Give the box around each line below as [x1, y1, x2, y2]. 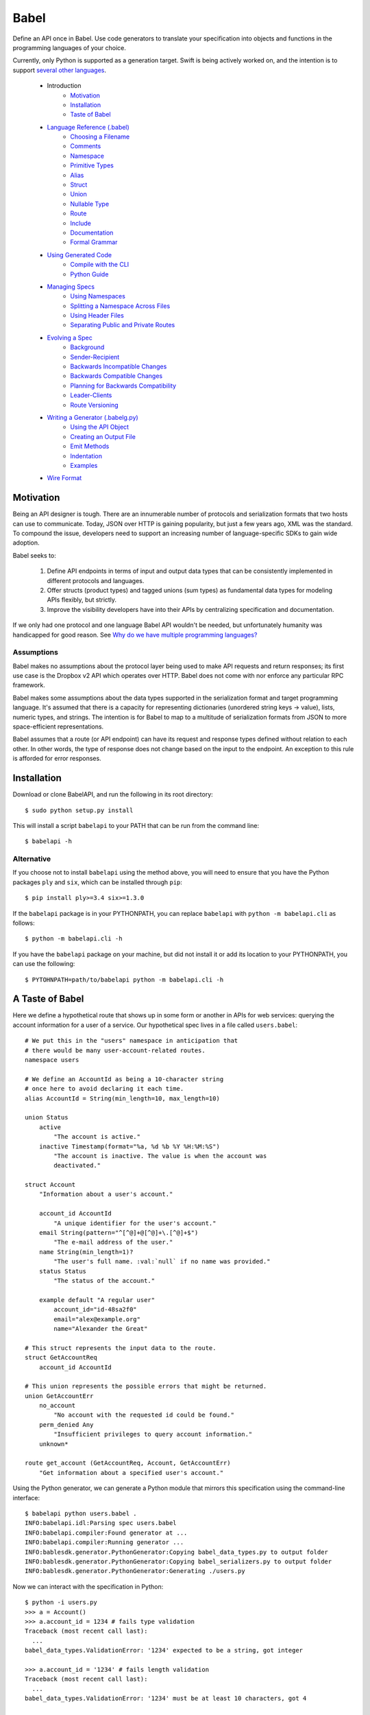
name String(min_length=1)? [38, 1248, 134, 1255]
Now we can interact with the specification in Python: [12, 1582, 164, 1591]
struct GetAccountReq [25, 1353, 97, 1362]
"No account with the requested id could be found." [53, 1411, 234, 1419]
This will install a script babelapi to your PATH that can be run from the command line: [12, 821, 260, 829]
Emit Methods [70, 442, 110, 451]
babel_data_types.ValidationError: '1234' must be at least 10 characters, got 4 [25, 1694, 307, 1703]
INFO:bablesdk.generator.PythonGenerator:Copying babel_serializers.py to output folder [25, 1557, 332, 1565]
